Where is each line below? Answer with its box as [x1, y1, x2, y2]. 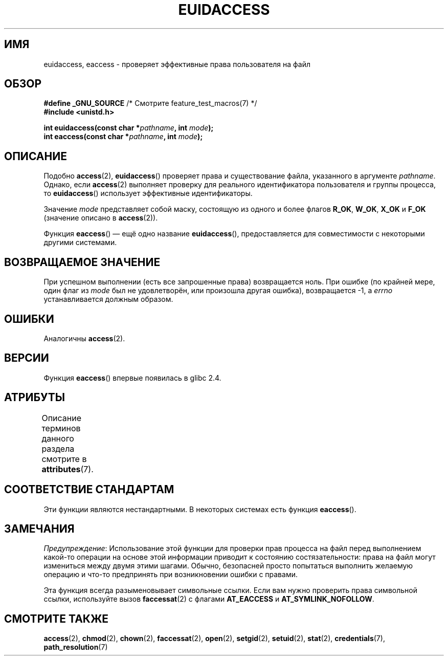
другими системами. [43, 238, 117, 247]
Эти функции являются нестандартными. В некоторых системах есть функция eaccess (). [43, 504, 356, 514]
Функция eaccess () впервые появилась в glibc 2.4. [43, 373, 221, 382]
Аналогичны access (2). [43, 334, 125, 343]
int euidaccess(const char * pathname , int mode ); [43, 123, 214, 133]
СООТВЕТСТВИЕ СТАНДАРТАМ [4, 483, 174, 496]
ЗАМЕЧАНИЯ [4, 522, 75, 535]
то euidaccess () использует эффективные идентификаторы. [43, 189, 253, 198]
